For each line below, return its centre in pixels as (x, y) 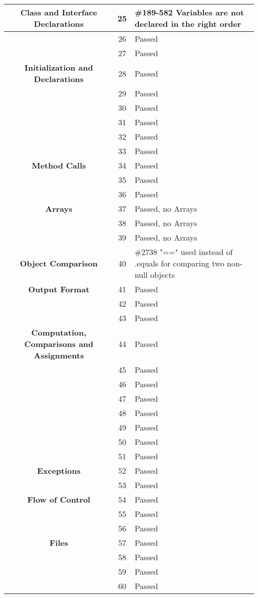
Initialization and (59, 67)
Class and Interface (59, 12)
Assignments (59, 355)
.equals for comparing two (180, 263)
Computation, (59, 332)
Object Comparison (59, 263)
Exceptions (59, 470)
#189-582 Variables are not (189, 12)
